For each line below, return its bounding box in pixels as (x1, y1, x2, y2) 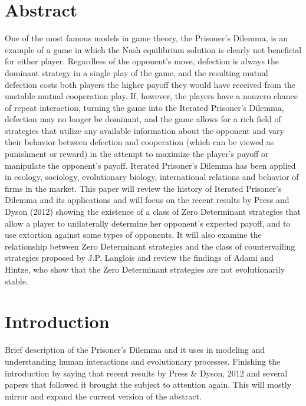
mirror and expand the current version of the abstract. (5, 389, 202, 402)
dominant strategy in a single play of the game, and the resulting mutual (5, 66, 268, 78)
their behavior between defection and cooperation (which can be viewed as (5, 136, 274, 148)
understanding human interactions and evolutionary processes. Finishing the (5, 355, 281, 367)
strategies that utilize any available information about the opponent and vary (5, 124, 284, 136)
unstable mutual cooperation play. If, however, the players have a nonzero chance (5, 90, 298, 102)
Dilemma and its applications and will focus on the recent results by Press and (5, 194, 289, 206)
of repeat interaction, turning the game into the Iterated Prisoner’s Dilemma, (5, 101, 284, 113)
